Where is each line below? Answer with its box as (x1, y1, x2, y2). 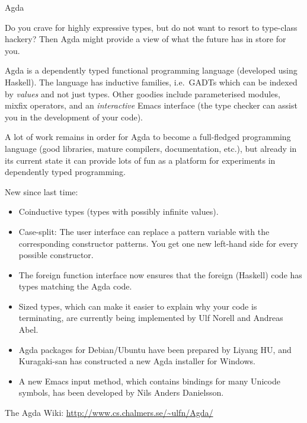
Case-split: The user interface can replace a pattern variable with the (18, 225, 270, 237)
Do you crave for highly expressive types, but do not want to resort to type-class (5, 21, 298, 33)
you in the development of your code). (5, 110, 143, 123)
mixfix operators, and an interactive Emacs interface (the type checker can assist (5, 99, 298, 112)
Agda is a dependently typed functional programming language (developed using (5, 64, 298, 77)
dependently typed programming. (5, 166, 126, 178)
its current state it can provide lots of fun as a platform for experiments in (5, 154, 276, 166)
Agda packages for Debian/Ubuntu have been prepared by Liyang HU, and (18, 343, 292, 355)
